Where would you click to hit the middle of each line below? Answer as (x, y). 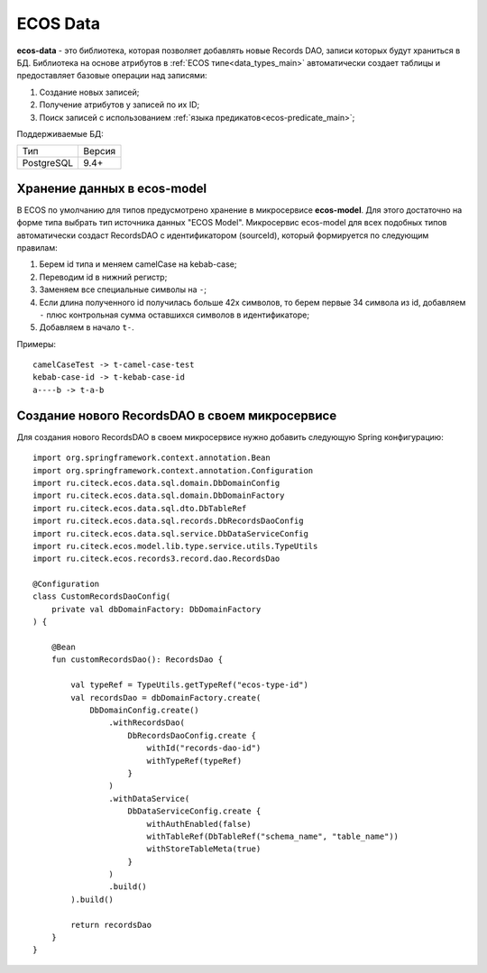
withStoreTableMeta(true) (204, 849)
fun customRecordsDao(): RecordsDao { (137, 660)
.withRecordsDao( (147, 723)
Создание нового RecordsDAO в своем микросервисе (177, 415)
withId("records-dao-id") (204, 748)
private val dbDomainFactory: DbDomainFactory (156, 609)
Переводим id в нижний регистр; (103, 277)
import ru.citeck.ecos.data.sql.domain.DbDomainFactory (159, 496)
